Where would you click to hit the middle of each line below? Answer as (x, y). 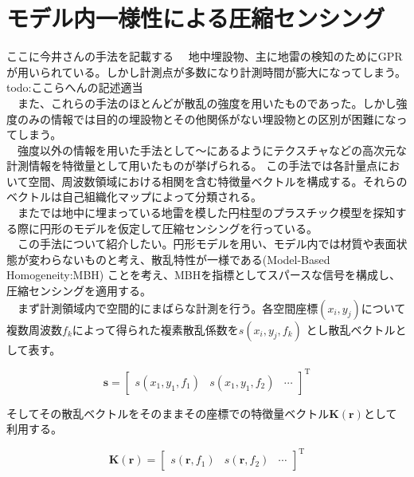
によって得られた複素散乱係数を (155, 329)
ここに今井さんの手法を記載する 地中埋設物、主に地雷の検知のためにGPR (205, 56)
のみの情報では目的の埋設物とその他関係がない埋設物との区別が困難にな (207, 118)
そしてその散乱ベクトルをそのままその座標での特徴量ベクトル (168, 413)
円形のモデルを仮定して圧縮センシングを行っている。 (178, 228)
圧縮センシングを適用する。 (79, 291)
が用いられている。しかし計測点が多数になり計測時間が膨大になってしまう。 (207, 71)
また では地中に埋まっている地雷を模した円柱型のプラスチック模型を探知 (206, 213)
